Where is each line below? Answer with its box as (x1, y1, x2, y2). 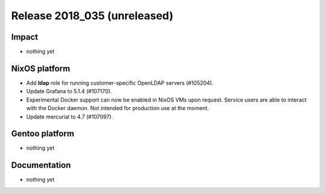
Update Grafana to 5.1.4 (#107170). (26, 88, 112, 95)
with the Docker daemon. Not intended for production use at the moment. (26, 105, 209, 112)
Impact (11, 32, 39, 42)
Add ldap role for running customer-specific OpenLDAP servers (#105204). (26, 79, 214, 87)
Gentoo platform (11, 129, 75, 139)
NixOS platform (11, 63, 71, 73)
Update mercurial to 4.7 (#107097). (26, 113, 113, 120)
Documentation (11, 160, 71, 171)
